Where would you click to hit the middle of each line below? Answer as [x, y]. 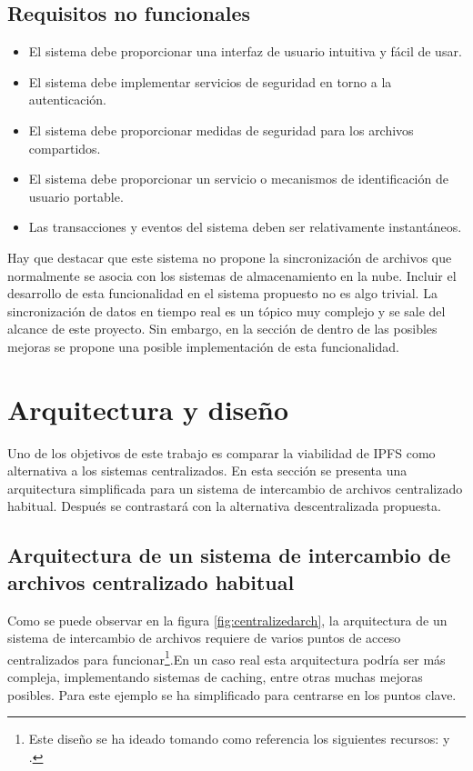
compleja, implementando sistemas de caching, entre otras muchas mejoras [215, 677]
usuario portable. [76, 196]
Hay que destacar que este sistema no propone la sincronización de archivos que [230, 257]
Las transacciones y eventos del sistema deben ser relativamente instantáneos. [245, 227]
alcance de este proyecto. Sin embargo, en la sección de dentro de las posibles [222, 329]
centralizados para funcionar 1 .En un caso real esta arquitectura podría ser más [226, 657]
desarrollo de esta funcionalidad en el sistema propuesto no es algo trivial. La [222, 293]
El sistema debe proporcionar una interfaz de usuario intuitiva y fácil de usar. [245, 51]
